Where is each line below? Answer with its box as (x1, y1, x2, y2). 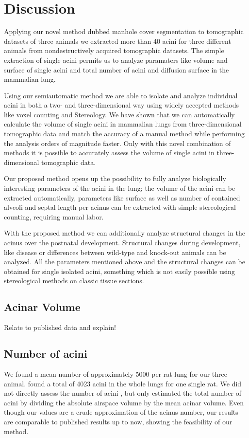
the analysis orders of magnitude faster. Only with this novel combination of (4, 138, 231, 148)
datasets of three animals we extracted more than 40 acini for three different (4, 36, 231, 46)
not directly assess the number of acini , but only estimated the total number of (4, 388, 241, 398)
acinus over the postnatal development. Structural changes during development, (4, 237, 241, 247)
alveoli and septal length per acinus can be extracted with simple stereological (4, 202, 236, 212)
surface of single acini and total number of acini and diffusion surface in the (4, 64, 229, 74)
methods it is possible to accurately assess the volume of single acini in (4, 147, 215, 158)
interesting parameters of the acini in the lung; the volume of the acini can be (4, 183, 235, 193)
